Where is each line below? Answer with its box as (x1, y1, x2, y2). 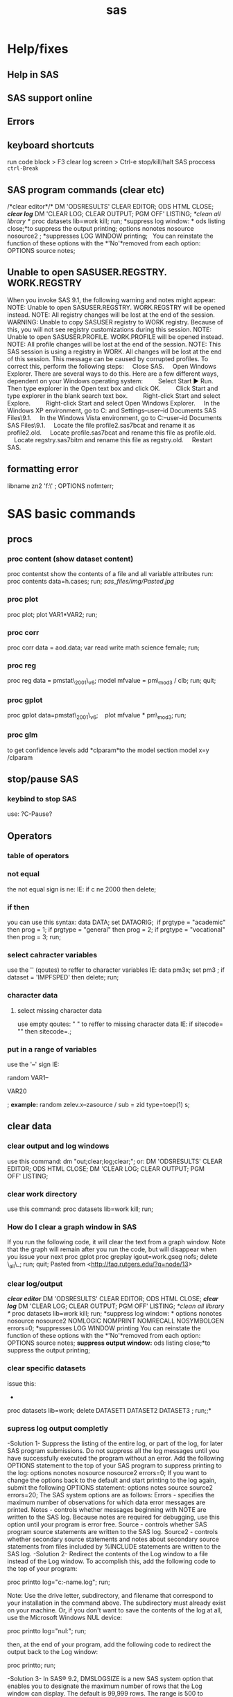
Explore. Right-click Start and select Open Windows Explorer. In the (7, 399, 221, 407)
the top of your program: (7, 1565, 78, 1573)
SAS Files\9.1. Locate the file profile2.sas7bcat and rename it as (7, 421, 196, 429)
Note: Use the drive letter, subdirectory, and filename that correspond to (7, 1592, 214, 1600)
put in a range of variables (7, 1044, 97, 1054)
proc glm (7, 730, 38, 740)
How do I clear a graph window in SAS (7, 1222, 137, 1232)
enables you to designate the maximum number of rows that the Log (7, 1682, 202, 1690)
